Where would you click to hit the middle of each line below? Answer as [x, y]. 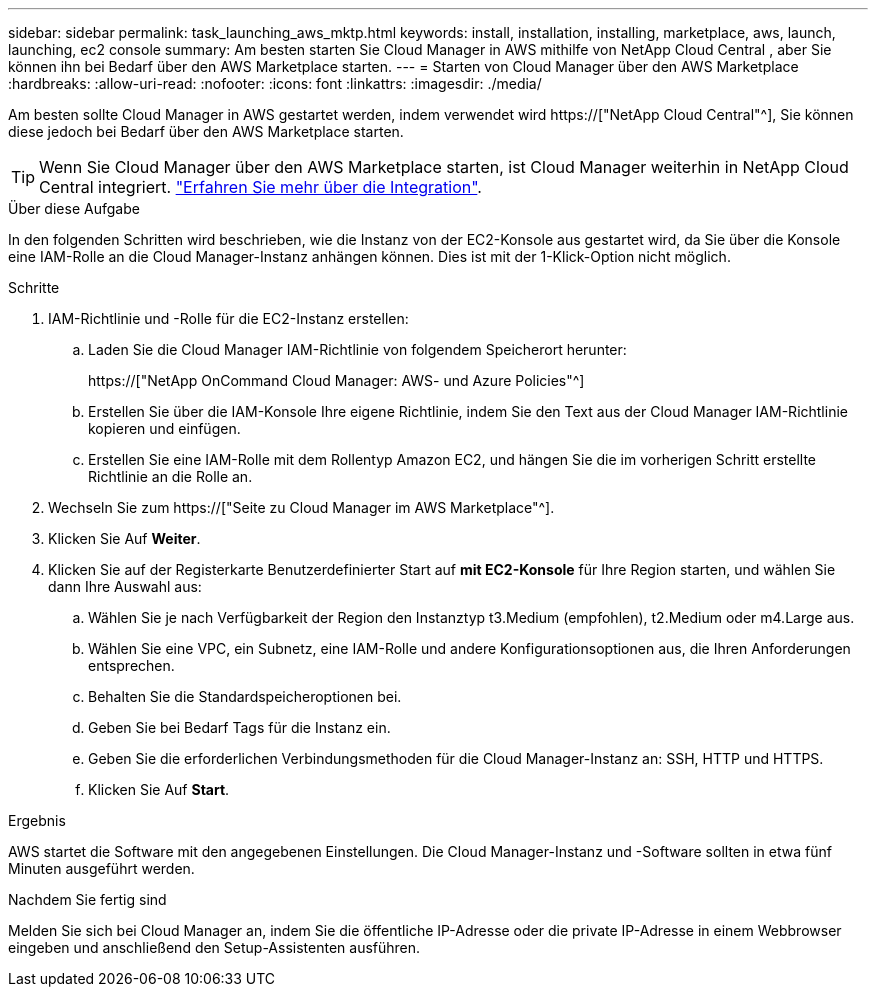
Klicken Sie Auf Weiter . [124, 538]
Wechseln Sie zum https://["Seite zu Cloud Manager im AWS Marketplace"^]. [301, 507]
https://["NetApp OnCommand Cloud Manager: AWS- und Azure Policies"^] [336, 380]
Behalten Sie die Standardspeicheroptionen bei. [245, 696]
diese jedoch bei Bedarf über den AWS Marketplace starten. [206, 131]
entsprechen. [131, 665]
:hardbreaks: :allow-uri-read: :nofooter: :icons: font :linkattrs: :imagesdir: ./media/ [275, 83]
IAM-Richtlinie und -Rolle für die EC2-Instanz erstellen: [228, 318]
